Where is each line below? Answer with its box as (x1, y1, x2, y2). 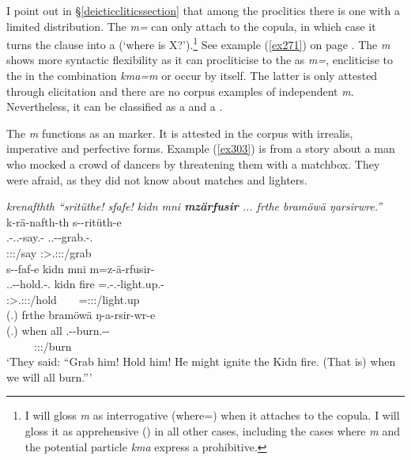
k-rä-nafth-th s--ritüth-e (6, 213, 122, 230)
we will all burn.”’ (6, 368, 92, 385)
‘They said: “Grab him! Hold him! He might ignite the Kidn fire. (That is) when (6, 353, 396, 370)
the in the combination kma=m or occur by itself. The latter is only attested (6, 67, 378, 84)
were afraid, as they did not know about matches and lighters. (6, 171, 307, 188)
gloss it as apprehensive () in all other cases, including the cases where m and (25, 422, 400, 439)
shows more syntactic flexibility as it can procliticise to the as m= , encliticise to (6, 51, 394, 68)
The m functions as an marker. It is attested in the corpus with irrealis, (6, 124, 353, 141)
